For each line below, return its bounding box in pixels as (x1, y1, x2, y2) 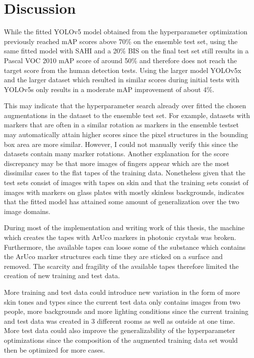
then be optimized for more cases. (4, 344, 105, 355)
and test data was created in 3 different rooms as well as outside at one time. (4, 315, 235, 326)
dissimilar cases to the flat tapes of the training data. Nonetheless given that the (4, 167, 246, 178)
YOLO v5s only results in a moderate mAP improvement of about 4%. (4, 84, 214, 94)
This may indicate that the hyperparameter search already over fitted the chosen (4, 100, 246, 111)
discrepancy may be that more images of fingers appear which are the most (4, 158, 230, 168)
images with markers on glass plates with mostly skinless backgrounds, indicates (4, 187, 244, 197)
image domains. (4, 206, 50, 216)
